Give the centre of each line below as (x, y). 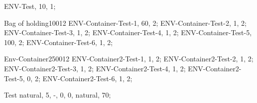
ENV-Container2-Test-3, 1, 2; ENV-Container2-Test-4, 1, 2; (95, 68)
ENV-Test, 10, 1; (30, 6)
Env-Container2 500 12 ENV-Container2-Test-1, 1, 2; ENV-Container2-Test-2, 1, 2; (129, 59)
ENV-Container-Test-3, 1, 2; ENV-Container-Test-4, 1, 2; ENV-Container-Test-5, (128, 32)
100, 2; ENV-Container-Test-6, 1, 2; (59, 42)
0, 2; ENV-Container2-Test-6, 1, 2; (80, 78)
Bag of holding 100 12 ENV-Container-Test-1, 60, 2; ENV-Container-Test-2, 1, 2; (125, 23)
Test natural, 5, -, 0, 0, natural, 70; (58, 95)
